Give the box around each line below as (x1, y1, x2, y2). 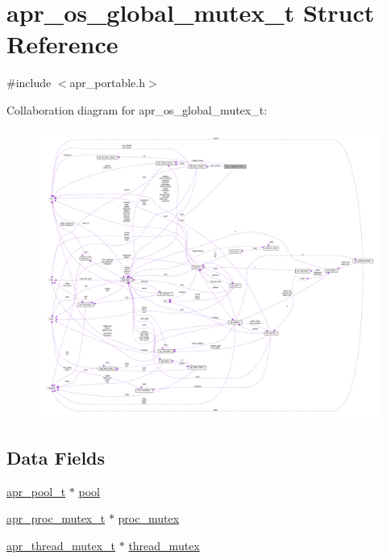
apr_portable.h (69, 74, 146, 91)
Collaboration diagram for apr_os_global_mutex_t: (6, 101, 268, 118)
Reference (6, 27, 119, 60)
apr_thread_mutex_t (6, 537, 116, 554)
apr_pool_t (6, 482, 66, 499)
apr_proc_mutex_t (6, 510, 106, 527)
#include (6, 74, 52, 91)
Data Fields (6, 445, 106, 470)
